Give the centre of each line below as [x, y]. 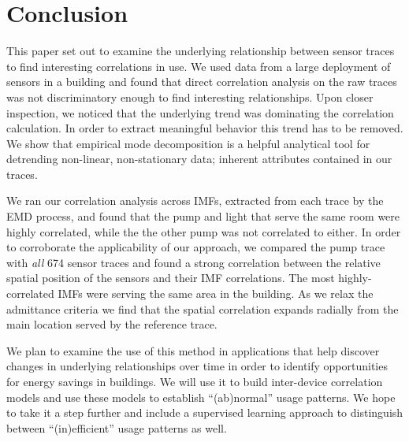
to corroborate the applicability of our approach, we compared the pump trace [196, 247]
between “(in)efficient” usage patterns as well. [117, 427]
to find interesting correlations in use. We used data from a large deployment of [199, 66]
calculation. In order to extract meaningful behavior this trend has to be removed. [205, 128]
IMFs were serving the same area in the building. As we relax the [216, 293]
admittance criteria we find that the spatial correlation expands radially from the [203, 308]
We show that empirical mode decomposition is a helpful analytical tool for [188, 143]
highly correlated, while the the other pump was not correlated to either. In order [204, 231]
